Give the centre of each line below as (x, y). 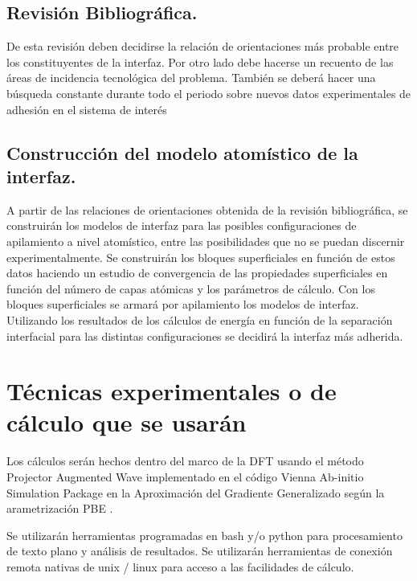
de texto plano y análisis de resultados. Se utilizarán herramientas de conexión (200, 551)
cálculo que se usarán (127, 422)
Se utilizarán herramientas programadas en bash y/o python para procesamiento (204, 535)
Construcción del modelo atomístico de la (182, 152)
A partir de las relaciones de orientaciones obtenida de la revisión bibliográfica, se (207, 209)
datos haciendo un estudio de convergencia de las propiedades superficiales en (197, 273)
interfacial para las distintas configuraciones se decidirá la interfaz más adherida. (205, 336)
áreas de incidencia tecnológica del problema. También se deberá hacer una (191, 78)
